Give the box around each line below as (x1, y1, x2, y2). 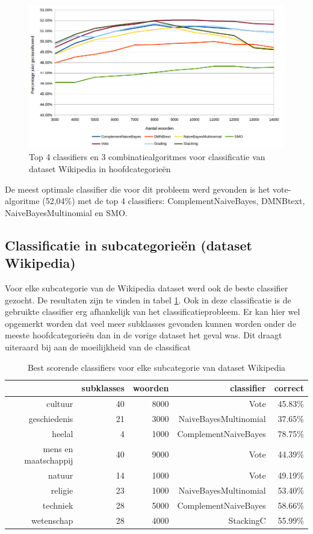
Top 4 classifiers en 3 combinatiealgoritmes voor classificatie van (29, 151, 265, 163)
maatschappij (24, 454, 73, 467)
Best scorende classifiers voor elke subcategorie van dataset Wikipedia (27, 361, 286, 373)
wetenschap (31, 514, 73, 526)
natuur (48, 469, 73, 482)
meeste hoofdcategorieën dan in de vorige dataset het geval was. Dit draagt (5, 329, 282, 341)
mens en (43, 442, 73, 455)
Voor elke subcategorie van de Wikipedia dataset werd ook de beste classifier (5, 282, 288, 294)
